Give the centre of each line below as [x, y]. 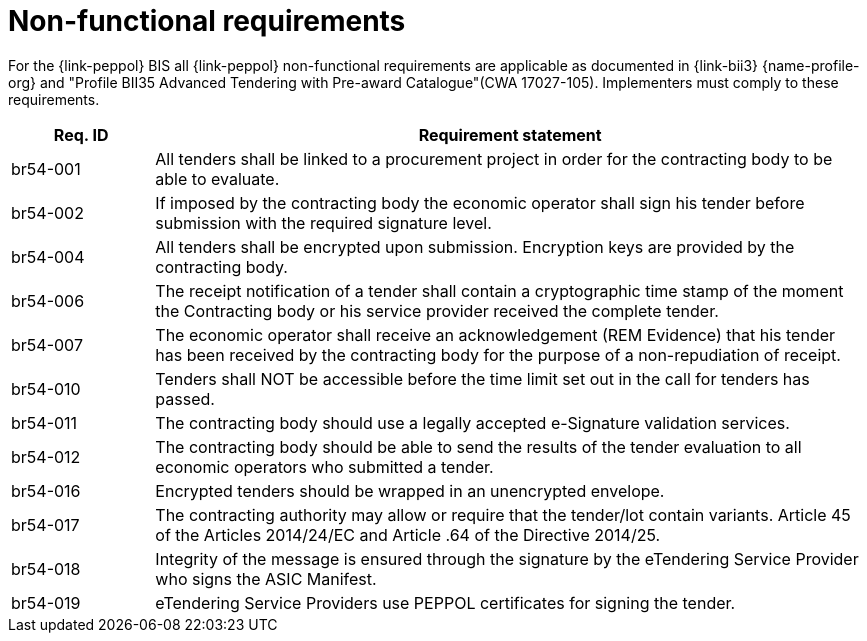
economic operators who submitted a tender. [324, 466]
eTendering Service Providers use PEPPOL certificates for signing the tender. [445, 602]
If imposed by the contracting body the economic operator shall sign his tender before [480, 202]
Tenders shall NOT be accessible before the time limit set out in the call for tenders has [482, 378]
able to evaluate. [217, 178]
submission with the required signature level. [323, 222]
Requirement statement [510, 134]
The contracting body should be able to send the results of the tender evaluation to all [478, 446]
